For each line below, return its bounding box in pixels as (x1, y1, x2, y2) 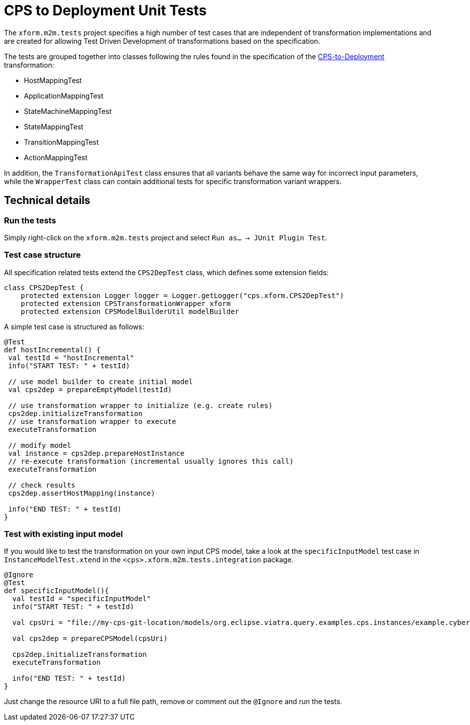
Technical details (4, 194, 91, 207)
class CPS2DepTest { (4, 283, 84, 292)
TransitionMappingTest (24, 137, 99, 146)
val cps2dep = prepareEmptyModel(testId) (8, 385, 172, 394)
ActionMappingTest (24, 153, 88, 162)
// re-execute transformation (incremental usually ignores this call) (8, 457, 294, 465)
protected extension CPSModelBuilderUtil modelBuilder (20, 307, 239, 315)
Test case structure (4, 250, 81, 260)
